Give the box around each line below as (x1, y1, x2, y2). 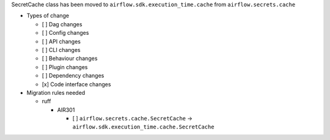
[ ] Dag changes (42, 20, 82, 28)
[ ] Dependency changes (42, 72, 105, 79)
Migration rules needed (26, 89, 86, 96)
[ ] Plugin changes (42, 63, 88, 70)
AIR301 (57, 106, 75, 113)
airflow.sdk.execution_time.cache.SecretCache (72, 123, 215, 131)
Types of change (26, 12, 70, 20)
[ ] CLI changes (42, 46, 81, 53)
